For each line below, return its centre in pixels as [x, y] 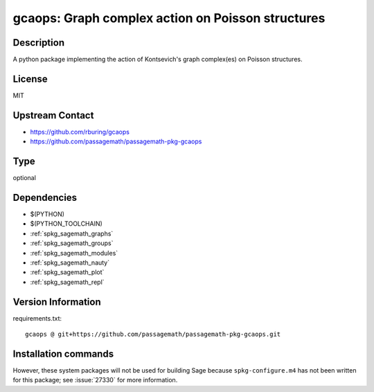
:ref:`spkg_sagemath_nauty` [70, 262]
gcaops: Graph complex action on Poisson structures [169, 18]
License [30, 79]
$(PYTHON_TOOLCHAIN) [66, 224]
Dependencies [45, 197]
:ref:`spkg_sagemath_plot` [67, 272]
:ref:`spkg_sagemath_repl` [67, 282]
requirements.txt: [37, 318]
